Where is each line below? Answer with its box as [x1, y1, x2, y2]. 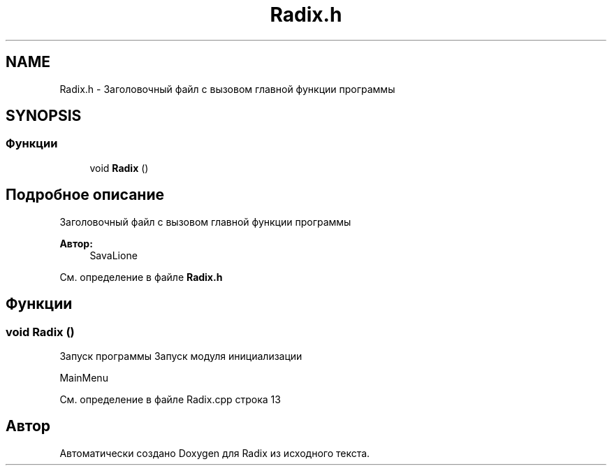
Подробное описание [6, 186, 164, 204]
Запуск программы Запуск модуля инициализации [59, 349, 303, 362]
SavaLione [89, 249, 138, 261]
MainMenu [59, 371, 108, 384]
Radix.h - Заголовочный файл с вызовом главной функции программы [59, 82, 395, 95]
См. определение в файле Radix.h [59, 270, 223, 283]
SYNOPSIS [6, 107, 82, 125]
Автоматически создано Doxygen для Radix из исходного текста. [59, 447, 370, 459]
